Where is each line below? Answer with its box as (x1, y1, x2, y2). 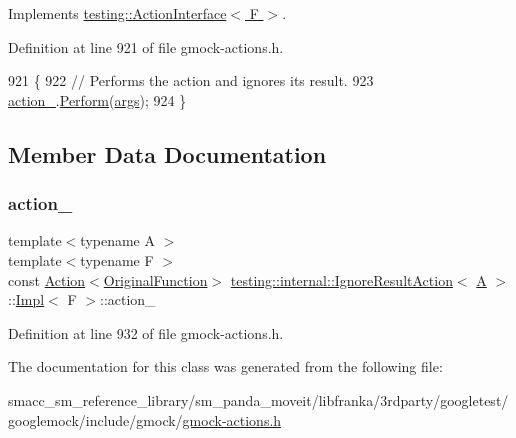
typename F (80, 249, 154, 270)
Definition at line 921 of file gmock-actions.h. (8, 36, 284, 57)
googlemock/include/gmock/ (8, 409, 183, 430)
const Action (8, 269, 86, 290)
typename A (80, 230, 155, 251)
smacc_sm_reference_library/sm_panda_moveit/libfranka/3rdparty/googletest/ (8, 389, 509, 410)
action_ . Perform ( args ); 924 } (8, 89, 187, 110)
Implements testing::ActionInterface (8, 3, 227, 23)
